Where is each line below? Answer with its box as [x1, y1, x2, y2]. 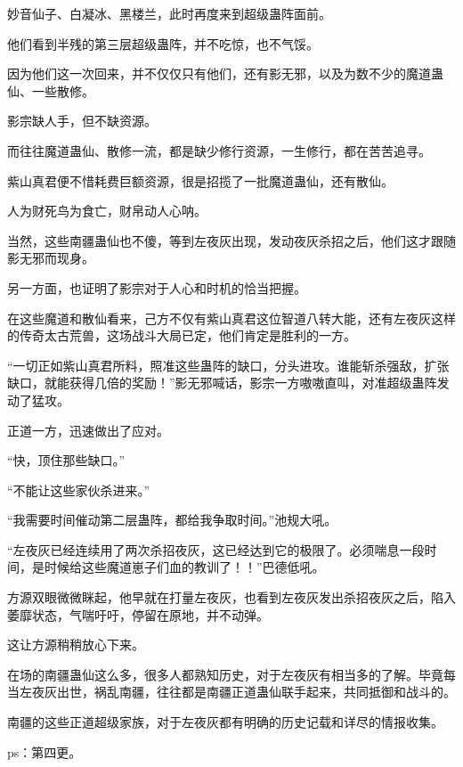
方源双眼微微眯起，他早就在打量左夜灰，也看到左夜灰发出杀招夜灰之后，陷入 [7, 588, 456, 607]
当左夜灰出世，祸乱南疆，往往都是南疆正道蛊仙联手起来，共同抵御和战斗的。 [7, 682, 456, 701]
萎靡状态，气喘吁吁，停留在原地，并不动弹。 [7, 605, 269, 624]
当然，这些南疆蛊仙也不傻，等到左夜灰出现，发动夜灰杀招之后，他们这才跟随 [7, 231, 456, 249]
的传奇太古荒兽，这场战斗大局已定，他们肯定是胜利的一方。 [7, 326, 356, 345]
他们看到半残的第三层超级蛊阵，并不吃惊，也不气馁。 [7, 34, 319, 53]
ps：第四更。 [7, 742, 82, 761]
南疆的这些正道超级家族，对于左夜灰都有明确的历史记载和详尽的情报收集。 [7, 713, 443, 731]
